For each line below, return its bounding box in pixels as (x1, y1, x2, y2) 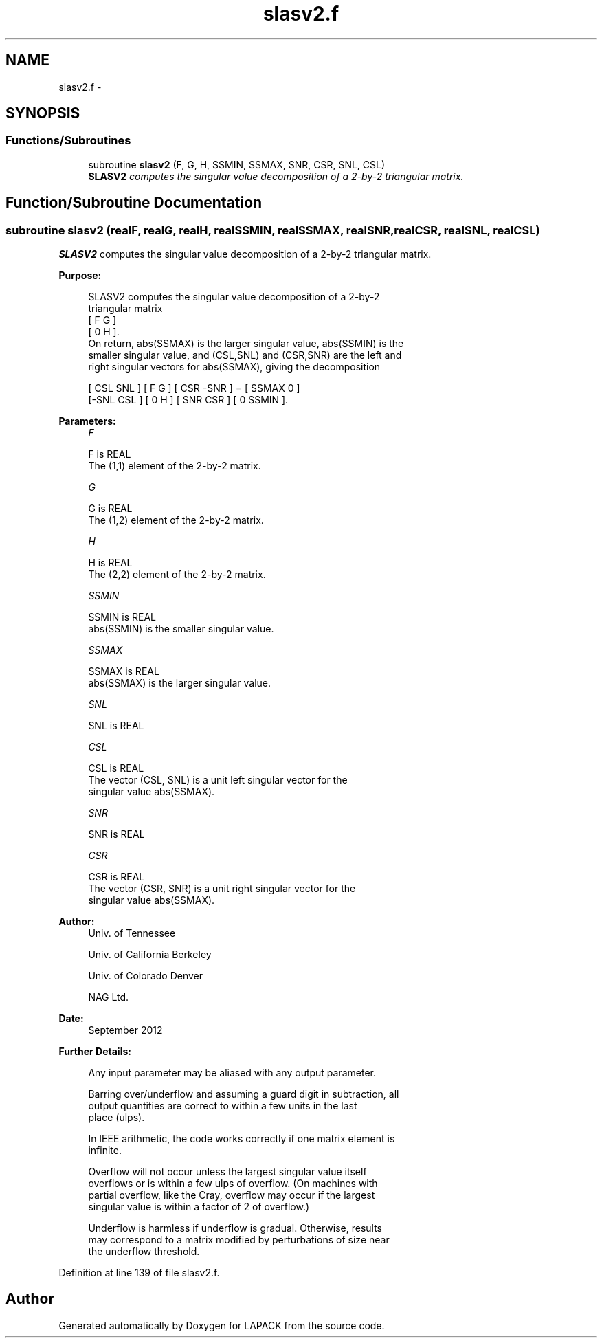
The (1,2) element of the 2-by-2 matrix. (88, 514, 264, 526)
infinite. (88, 1144, 122, 1157)
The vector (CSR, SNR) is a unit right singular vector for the (88, 883, 356, 895)
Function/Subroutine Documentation (5, 194, 263, 212)
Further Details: (58, 1045, 131, 1058)
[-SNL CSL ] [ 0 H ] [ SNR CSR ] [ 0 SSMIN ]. (88, 394, 289, 406)
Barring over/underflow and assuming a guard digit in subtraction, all (88, 1088, 399, 1100)
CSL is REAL (88, 762, 144, 775)
